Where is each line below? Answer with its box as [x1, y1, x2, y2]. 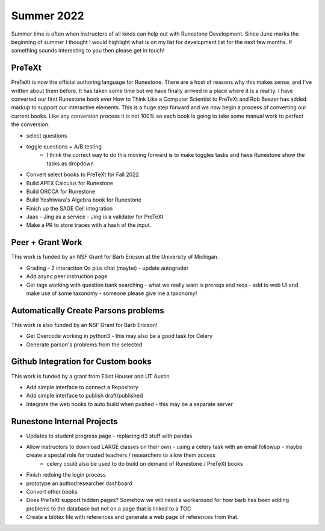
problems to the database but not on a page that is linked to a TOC [26, 504, 191, 512]
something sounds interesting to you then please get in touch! [11, 47, 165, 54]
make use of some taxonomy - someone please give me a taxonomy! [26, 290, 197, 297]
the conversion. [11, 121, 50, 128]
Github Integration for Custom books [11, 357, 152, 367]
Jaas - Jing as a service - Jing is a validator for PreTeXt [26, 213, 164, 220]
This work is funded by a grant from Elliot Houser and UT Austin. [11, 372, 172, 380]
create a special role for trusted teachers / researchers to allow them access [26, 451, 216, 459]
